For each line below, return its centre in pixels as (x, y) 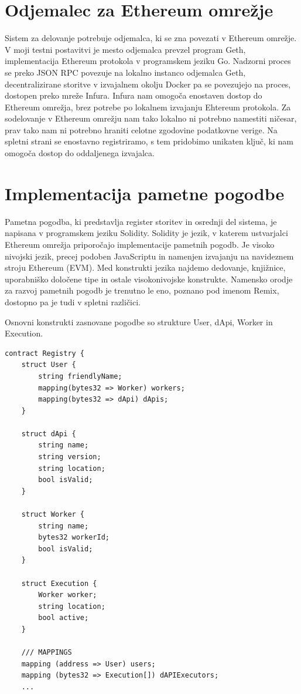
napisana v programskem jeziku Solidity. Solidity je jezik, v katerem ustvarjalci (146, 233)
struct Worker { (53, 515)
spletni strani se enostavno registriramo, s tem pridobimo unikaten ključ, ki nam (149, 141)
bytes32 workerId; (74, 538)
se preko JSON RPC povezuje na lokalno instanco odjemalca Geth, (125, 72)
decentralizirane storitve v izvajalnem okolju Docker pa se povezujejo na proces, (148, 84)
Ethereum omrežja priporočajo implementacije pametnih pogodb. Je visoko (140, 244)
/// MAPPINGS (47, 653)
